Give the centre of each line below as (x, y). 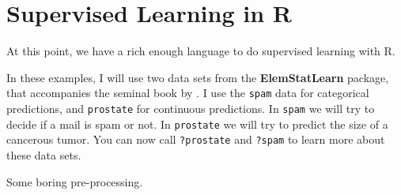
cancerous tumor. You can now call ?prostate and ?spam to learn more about (196, 139)
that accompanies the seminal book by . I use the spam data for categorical (188, 93)
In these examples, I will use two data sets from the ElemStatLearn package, (198, 77)
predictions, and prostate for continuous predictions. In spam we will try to (191, 108)
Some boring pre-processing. (75, 181)
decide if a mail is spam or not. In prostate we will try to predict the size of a (197, 124)
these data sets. (44, 154)
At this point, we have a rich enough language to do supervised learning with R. (201, 51)
